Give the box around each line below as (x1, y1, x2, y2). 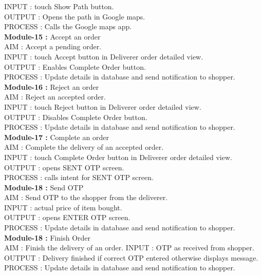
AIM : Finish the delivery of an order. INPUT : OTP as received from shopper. (4, 242, 254, 253)
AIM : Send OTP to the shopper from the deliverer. (4, 192, 168, 203)
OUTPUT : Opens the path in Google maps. (4, 11, 145, 22)
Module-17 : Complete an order (4, 131, 109, 142)
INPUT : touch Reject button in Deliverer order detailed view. (4, 101, 201, 112)
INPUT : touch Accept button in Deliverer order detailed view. (4, 51, 203, 62)
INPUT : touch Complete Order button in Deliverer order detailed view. (4, 151, 232, 162)
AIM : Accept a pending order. (4, 41, 102, 52)
